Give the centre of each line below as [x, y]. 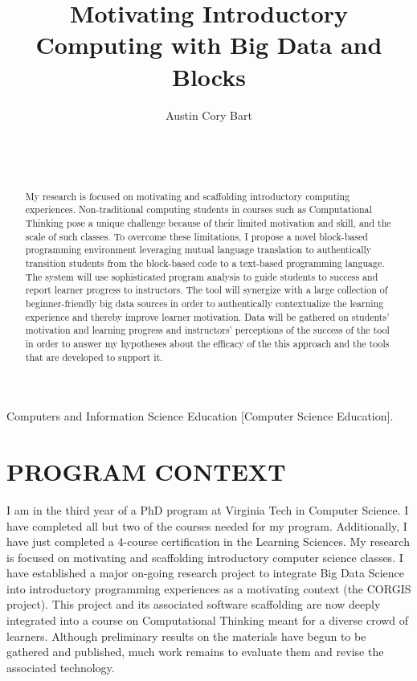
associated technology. [61, 667]
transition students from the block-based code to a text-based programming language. [205, 263]
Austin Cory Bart [209, 115]
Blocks [209, 76]
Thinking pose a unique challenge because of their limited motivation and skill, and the [208, 222]
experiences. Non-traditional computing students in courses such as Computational [198, 209]
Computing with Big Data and [209, 45]
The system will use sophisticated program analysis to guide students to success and [202, 276]
